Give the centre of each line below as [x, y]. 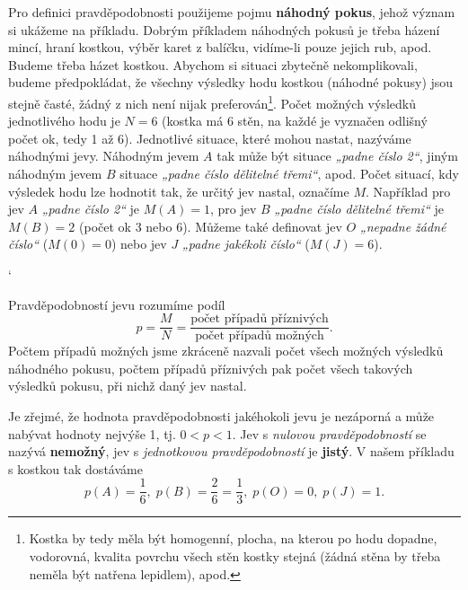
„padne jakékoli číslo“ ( [246, 244]
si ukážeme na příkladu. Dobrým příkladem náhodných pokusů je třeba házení [224, 29]
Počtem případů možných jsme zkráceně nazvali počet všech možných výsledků [226, 351]
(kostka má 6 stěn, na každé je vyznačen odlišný [295, 121]
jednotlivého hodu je [64, 121]
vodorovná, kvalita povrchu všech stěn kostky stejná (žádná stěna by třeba [235, 556]
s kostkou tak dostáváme [75, 468]
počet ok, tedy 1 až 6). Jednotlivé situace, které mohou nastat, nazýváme [210, 138]
